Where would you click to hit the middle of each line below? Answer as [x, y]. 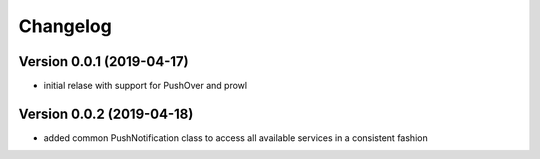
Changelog [65, 26]
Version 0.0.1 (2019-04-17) [103, 61]
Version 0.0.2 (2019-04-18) [106, 113]
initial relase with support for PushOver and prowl [145, 86]
